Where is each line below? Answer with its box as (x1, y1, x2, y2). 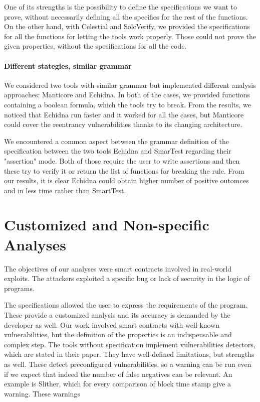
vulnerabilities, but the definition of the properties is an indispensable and (4, 329, 232, 340)
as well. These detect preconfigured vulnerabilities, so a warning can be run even (4, 358, 251, 369)
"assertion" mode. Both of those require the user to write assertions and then (4, 155, 240, 166)
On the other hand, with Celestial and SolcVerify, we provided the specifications (4, 21, 250, 32)
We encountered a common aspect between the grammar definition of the (4, 136, 229, 146)
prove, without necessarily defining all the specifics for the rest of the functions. (4, 11, 248, 22)
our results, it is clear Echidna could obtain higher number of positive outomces (4, 175, 249, 186)
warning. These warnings (4, 388, 80, 398)
